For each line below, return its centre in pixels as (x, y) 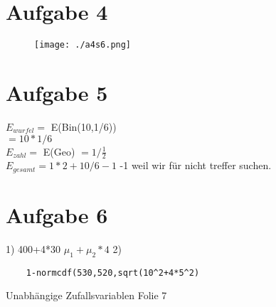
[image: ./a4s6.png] (83, 45)
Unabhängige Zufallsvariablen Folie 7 (86, 295)
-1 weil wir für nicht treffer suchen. (196, 165)
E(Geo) (59, 151)
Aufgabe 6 (57, 214)
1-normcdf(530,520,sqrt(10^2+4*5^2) (113, 273)
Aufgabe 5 (57, 92)
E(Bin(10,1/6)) (84, 126)
